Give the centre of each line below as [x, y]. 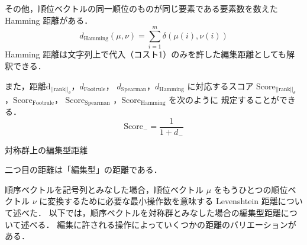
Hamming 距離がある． [49, 20]
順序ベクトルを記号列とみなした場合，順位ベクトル [104, 189]
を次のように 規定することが [224, 99]
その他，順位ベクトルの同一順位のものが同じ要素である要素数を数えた [141, 8]
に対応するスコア [220, 86]
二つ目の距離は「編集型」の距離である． [83, 170]
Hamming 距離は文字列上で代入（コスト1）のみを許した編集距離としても [146, 54]
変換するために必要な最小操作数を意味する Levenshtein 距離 [163, 201]
